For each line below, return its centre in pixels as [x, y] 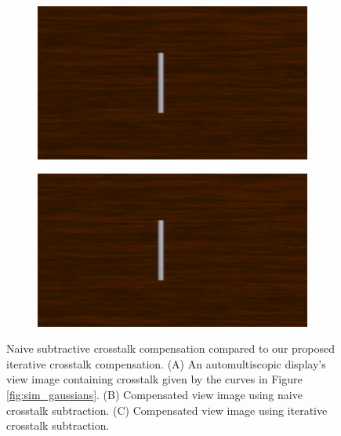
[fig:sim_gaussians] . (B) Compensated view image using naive [154, 394]
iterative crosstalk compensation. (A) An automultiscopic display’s [166, 363]
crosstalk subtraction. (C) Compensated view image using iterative [167, 410]
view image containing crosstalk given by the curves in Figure [154, 379]
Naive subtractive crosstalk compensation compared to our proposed [171, 348]
